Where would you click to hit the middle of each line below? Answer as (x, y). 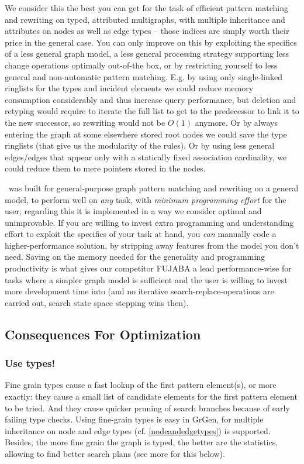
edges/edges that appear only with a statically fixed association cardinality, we (146, 157)
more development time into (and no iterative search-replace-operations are (139, 291)
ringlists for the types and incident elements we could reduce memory (129, 88)
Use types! (30, 363)
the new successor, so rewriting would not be (85, 122)
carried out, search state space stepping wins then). (97, 302)
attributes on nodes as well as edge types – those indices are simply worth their (147, 31)
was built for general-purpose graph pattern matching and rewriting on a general (153, 188)
